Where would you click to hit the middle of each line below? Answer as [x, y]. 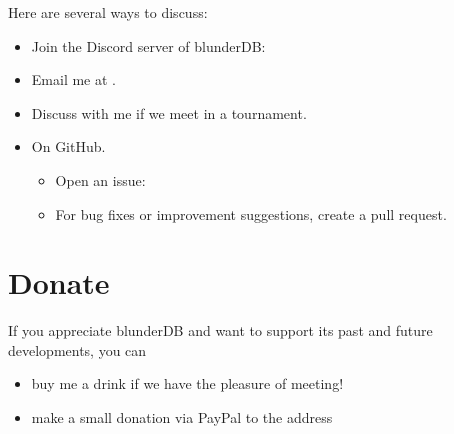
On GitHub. [68, 146]
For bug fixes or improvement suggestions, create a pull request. [251, 213]
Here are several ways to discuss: [108, 12]
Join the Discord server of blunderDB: [148, 45]
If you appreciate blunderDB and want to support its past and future [220, 330]
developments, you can [77, 349]
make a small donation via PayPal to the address [182, 417]
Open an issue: [100, 179]
